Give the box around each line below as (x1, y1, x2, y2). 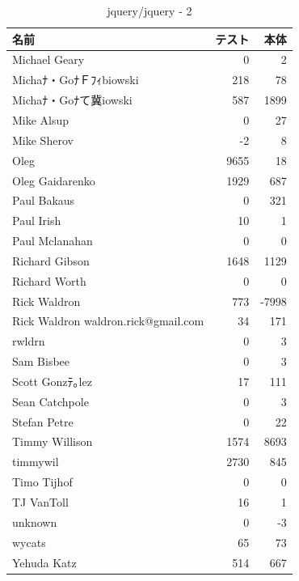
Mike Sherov (12, 131, 74, 148)
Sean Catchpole (12, 392, 89, 409)
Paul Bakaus (12, 192, 75, 209)
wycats (12, 533, 46, 550)
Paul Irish (12, 212, 61, 229)
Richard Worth (12, 272, 86, 289)
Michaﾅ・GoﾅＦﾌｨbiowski (12, 71, 139, 88)
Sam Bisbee (12, 353, 70, 370)
